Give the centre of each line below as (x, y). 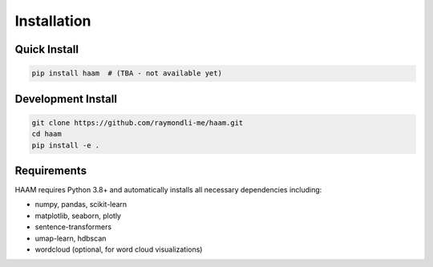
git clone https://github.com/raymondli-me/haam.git (138, 123)
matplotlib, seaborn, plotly (78, 216)
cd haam (47, 134)
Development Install (66, 99)
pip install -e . (66, 145)
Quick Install (47, 49)
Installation (53, 21)
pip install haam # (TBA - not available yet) (127, 73)
